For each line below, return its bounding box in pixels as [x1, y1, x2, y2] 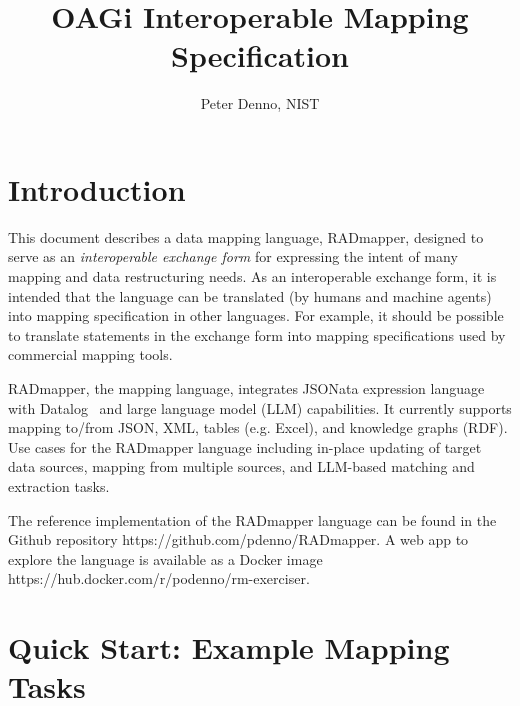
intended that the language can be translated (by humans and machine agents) [8, 285, 492, 306]
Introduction [8, 168, 186, 209]
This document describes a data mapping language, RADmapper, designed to [8, 226, 484, 247]
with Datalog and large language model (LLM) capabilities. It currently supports [8, 397, 512, 418]
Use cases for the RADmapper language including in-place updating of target [8, 436, 482, 457]
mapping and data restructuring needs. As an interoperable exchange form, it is [8, 266, 497, 287]
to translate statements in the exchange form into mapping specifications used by [8, 324, 506, 345]
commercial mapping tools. [8, 344, 173, 365]
